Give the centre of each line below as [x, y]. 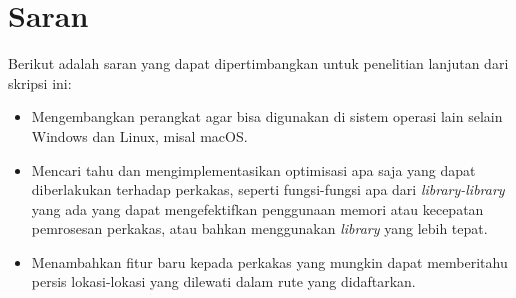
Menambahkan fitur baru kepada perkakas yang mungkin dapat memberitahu [269, 261]
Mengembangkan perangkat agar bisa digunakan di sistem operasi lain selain [267, 116]
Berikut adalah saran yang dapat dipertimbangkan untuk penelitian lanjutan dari [258, 63]
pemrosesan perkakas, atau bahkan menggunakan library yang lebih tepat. [259, 228]
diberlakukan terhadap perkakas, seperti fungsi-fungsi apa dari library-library [268, 189]
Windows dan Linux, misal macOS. [139, 135]
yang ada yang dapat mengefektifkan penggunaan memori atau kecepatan [257, 208]
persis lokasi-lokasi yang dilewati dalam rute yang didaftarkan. [223, 281]
